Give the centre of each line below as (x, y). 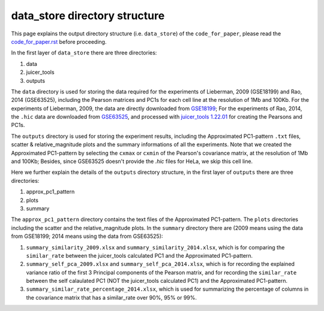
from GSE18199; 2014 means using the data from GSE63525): (87, 236)
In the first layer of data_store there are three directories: (84, 53)
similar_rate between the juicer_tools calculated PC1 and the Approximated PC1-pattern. (139, 255)
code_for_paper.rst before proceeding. (59, 41)
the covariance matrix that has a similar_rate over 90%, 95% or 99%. (112, 297)
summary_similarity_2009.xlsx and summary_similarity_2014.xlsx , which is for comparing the (155, 247)
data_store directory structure (88, 16)
